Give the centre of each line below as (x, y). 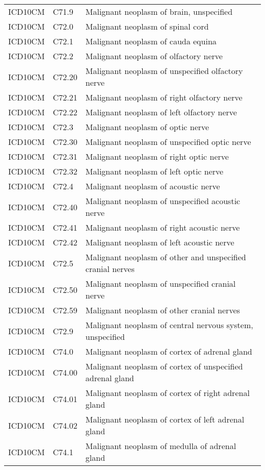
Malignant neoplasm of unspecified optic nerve (168, 142)
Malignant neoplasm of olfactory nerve (154, 56)
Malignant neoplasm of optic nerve (147, 127)
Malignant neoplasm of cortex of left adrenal (165, 419)
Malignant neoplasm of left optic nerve (154, 171)
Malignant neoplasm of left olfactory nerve (161, 112)
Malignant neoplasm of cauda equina (151, 41)
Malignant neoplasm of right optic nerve (157, 156)
